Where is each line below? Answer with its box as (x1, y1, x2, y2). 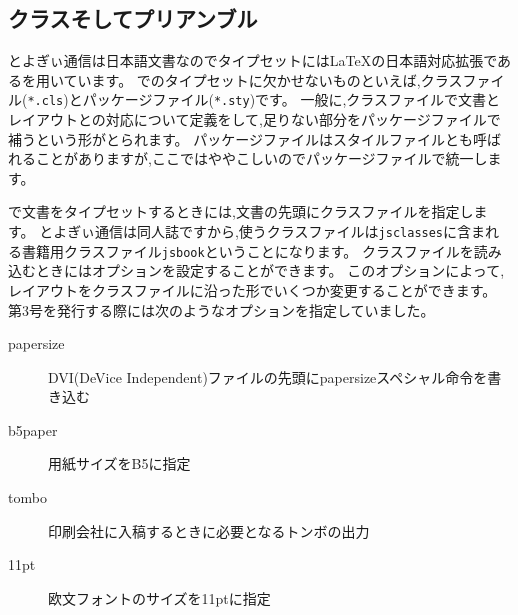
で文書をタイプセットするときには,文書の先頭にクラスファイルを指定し (8, 201, 474, 222)
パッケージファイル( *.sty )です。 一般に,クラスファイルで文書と (82, 89, 500, 110)
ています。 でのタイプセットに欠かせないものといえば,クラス (63, 69, 463, 90)
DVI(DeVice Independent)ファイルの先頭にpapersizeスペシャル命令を (48, 366, 488, 387)
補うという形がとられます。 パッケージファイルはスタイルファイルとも (8, 128, 473, 149)
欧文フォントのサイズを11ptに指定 (48, 587, 271, 608)
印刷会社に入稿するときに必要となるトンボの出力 (48, 520, 370, 541)
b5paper (8, 419, 58, 440)
